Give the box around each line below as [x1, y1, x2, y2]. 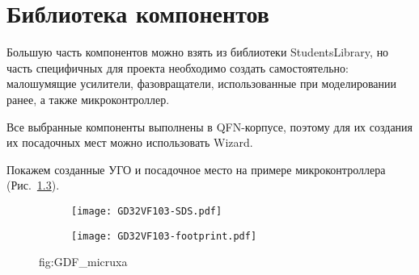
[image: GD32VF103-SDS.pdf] [71, 205, 222, 217]
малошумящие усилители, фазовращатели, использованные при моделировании [6, 75, 397, 92]
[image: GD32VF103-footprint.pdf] [71, 230, 257, 242]
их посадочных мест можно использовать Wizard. [6, 134, 253, 151]
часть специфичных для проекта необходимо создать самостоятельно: [6, 59, 349, 76]
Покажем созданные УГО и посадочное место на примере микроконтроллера [6, 160, 386, 177]
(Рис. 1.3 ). [6, 177, 60, 194]
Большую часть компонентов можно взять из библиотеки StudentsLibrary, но [6, 44, 389, 60]
